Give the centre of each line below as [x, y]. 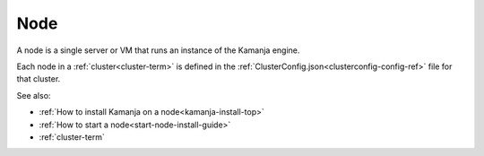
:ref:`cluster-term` [72, 137]
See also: [34, 95]
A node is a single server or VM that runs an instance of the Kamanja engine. [158, 50]
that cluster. [39, 79]
